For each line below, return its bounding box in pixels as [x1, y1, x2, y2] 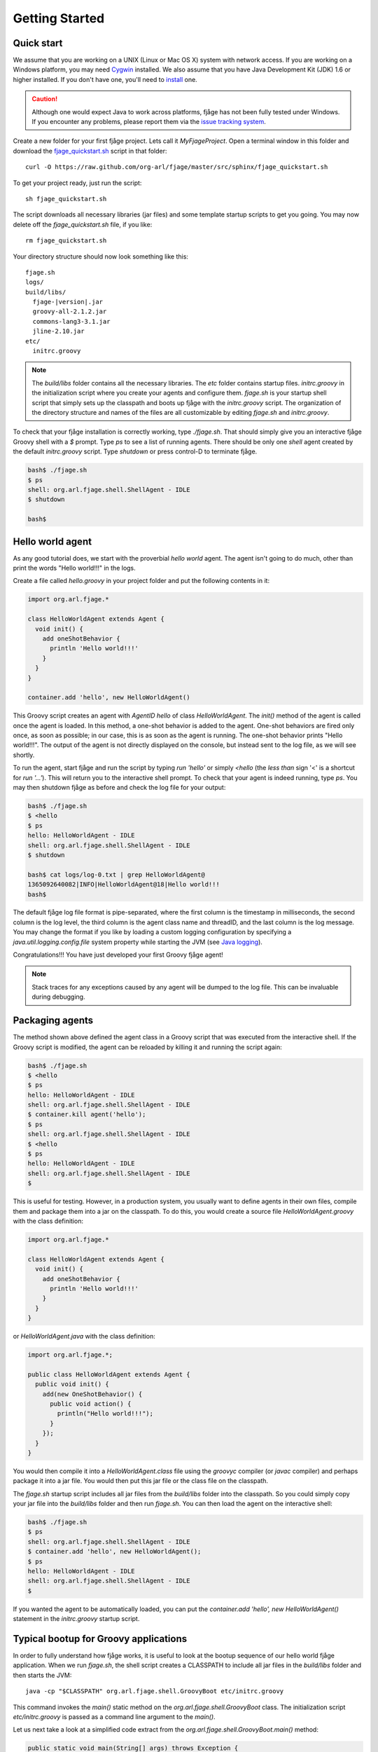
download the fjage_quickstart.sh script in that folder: [13, 146, 167, 155]
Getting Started [13, 11, 105, 26]
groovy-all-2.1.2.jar [32, 308, 107, 315]
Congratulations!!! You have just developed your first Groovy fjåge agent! [13, 950, 223, 959]
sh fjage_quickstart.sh [25, 195, 107, 203]
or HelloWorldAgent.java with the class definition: [13, 1332, 155, 1341]
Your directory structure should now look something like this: [13, 252, 189, 261]
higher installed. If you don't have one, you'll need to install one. [13, 75, 197, 83]
